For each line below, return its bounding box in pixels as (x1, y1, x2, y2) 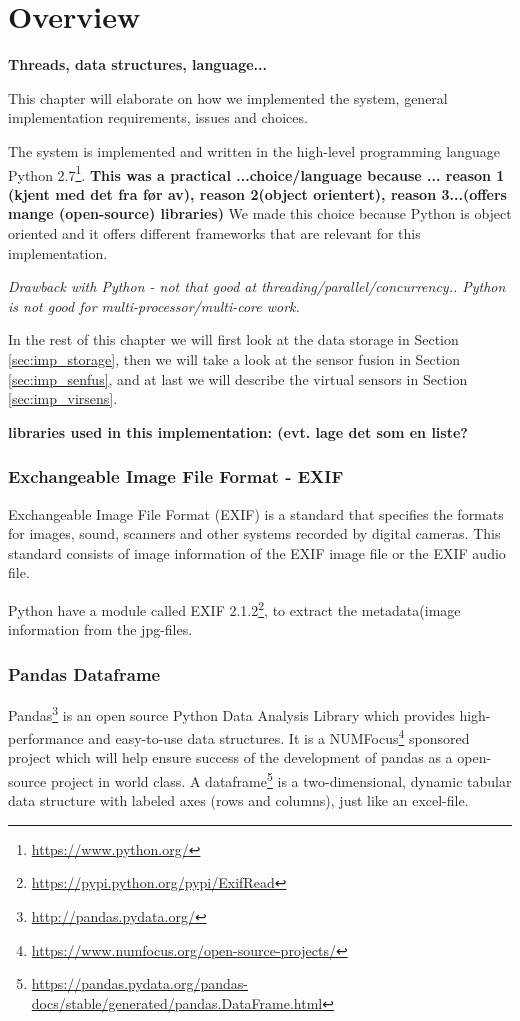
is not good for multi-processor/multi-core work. (8, 295, 300, 316)
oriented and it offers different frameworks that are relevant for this (8, 222, 421, 243)
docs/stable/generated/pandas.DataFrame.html (31, 992, 323, 1013)
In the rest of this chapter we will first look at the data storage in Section (8, 329, 459, 350)
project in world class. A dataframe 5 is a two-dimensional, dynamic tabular (50, 768, 512, 791)
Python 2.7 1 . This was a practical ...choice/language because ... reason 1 (8, 161, 505, 185)
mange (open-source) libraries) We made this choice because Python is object (8, 203, 512, 224)
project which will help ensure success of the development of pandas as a (8, 747, 453, 768)
